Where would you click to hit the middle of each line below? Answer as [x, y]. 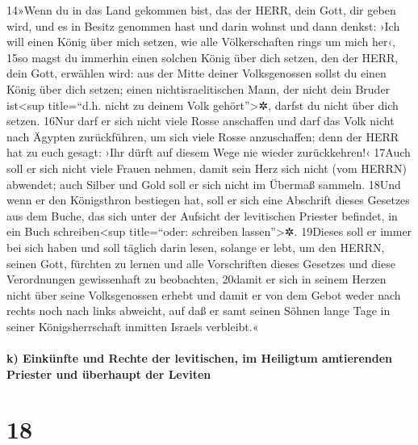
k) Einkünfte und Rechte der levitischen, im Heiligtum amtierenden [200, 358]
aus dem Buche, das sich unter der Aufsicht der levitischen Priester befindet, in [202, 215]
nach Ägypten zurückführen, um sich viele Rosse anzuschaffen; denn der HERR [203, 136]
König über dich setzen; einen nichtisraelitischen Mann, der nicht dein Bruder [199, 88]
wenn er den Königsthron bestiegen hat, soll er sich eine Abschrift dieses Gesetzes [208, 200]
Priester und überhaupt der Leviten [109, 374]
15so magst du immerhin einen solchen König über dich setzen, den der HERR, [203, 57]
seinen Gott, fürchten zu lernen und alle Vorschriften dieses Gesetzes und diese [201, 263]
